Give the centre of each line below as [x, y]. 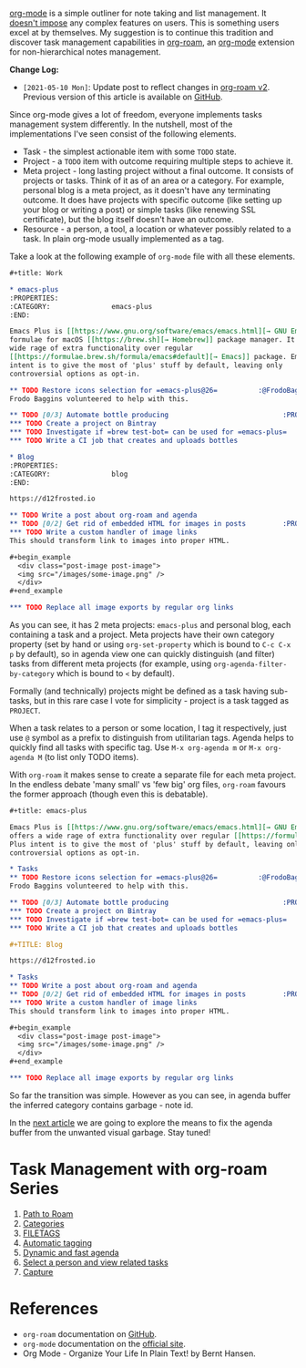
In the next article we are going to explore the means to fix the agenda [141, 1122]
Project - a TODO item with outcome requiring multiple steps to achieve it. [158, 161]
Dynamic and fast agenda [71, 1252]
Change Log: [34, 69]
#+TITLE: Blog [36, 944]
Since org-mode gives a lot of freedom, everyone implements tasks [136, 114]
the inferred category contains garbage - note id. [102, 1105]
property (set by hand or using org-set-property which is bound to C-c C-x [150, 644]
